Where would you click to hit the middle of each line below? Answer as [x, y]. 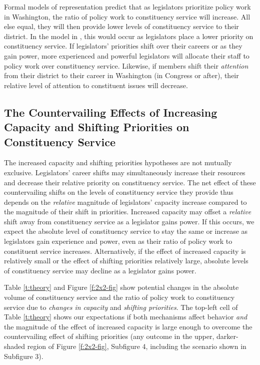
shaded [15, 346]
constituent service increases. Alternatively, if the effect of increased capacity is [125, 251]
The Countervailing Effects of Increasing [111, 112]
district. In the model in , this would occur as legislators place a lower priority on [129, 36]
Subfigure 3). [24, 356]
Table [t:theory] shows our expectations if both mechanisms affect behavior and [126, 317]
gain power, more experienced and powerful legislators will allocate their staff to [127, 55]
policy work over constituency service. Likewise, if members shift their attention [126, 65]
